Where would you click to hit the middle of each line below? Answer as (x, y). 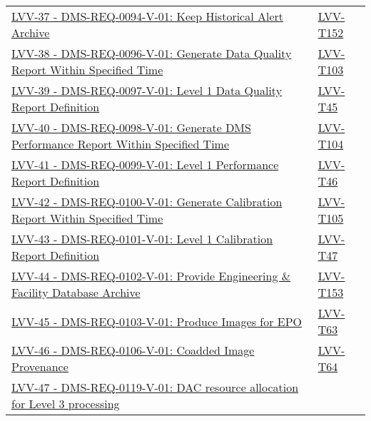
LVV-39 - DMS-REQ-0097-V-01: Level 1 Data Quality (147, 90)
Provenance (40, 366)
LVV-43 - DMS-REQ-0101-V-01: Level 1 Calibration (142, 239)
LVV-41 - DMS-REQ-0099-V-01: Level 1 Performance (145, 164)
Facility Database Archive (76, 292)
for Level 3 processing (66, 404)
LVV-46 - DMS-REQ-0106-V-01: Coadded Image (133, 350)
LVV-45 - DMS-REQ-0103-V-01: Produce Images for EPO (157, 321)
